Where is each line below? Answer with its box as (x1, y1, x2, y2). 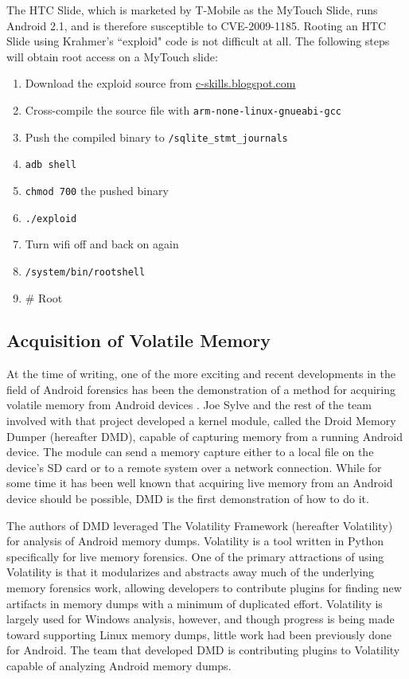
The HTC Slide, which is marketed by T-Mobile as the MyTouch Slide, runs (6, 2, 378, 18)
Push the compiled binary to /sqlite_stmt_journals (25, 128, 288, 145)
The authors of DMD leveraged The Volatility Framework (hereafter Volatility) (6, 517, 393, 533)
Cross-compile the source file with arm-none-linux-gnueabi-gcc (25, 101, 341, 118)
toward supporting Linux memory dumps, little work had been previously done (6, 626, 392, 642)
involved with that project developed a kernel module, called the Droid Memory (6, 412, 396, 429)
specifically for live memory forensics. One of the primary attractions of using (6, 548, 384, 564)
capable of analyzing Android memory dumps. (6, 657, 232, 673)
